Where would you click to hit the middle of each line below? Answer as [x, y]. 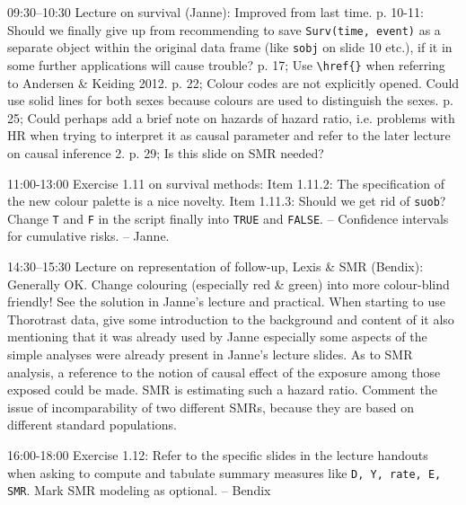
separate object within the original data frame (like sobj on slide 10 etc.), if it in [230, 47]
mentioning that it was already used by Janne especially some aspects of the [217, 337]
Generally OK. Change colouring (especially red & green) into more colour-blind [229, 284]
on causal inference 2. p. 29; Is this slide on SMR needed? [166, 152]
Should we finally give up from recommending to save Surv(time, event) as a [224, 29]
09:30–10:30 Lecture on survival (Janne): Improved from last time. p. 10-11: [215, 12]
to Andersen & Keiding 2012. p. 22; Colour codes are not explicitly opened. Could [233, 82]
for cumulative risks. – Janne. [88, 236]
